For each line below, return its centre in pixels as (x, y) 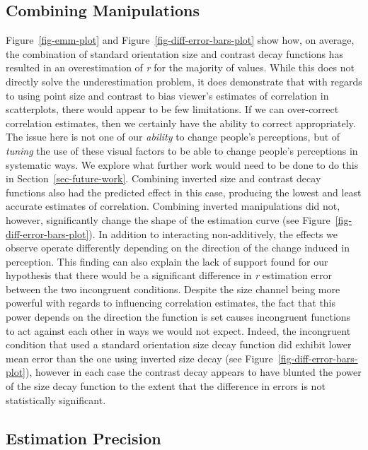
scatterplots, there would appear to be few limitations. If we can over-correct (172, 109)
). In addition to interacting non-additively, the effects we (213, 233)
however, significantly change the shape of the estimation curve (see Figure (168, 219)
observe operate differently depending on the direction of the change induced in (178, 248)
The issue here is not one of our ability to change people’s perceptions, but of (173, 137)
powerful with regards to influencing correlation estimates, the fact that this (171, 303)
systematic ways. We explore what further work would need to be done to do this (182, 164)
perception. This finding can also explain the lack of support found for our (167, 261)
